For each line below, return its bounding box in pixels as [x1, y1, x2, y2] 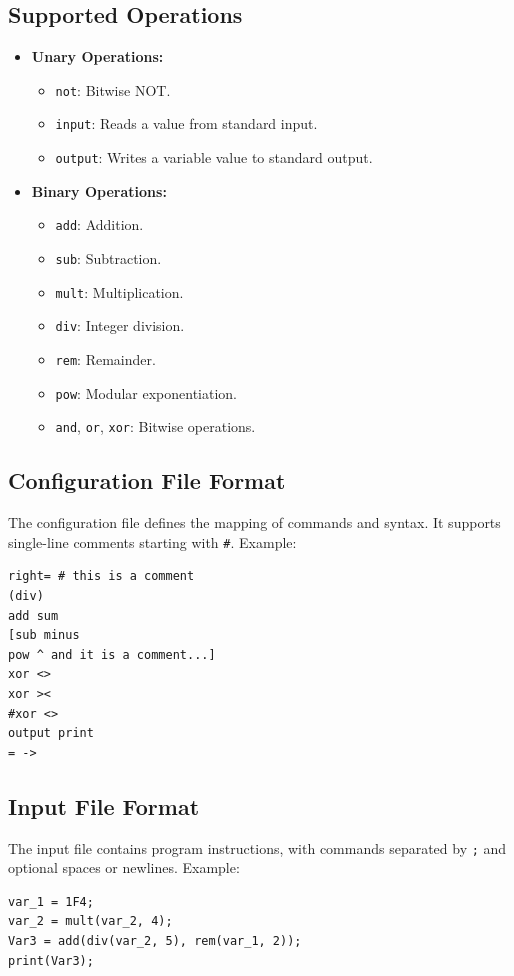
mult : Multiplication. [55, 281, 184, 302]
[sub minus [8, 628, 80, 643]
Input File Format [8, 790, 200, 821]
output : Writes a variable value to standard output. [55, 147, 373, 168]
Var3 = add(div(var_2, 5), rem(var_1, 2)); [8, 933, 302, 948]
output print [8, 726, 94, 741]
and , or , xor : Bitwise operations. [55, 416, 256, 437]
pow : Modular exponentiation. [55, 382, 237, 403]
